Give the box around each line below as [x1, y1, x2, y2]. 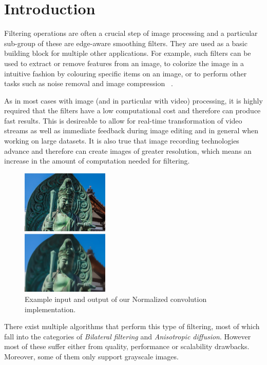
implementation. [25, 303, 76, 314]
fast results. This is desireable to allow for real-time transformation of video [4, 115, 242, 126]
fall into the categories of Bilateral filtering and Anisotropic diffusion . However [4, 331, 251, 341]
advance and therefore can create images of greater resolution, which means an [4, 145, 252, 156]
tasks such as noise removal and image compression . [4, 78, 173, 89]
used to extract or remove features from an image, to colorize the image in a [4, 57, 244, 68]
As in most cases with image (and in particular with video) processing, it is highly [4, 95, 263, 106]
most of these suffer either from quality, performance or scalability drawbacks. [4, 341, 250, 352]
